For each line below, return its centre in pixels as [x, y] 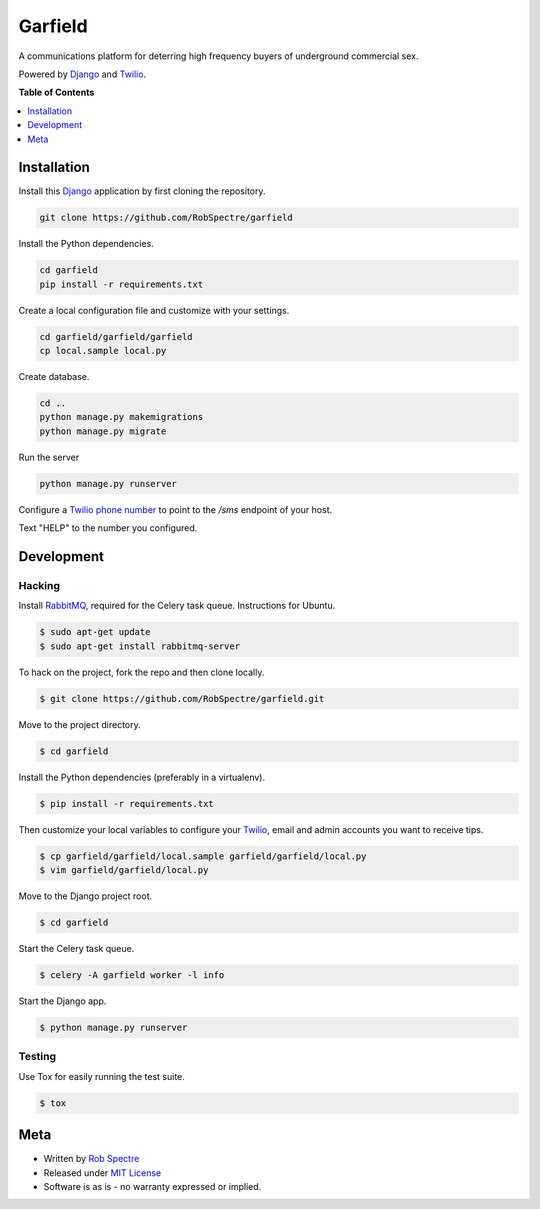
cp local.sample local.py [103, 351]
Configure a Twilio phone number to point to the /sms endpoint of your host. [175, 509]
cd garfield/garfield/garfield [116, 336]
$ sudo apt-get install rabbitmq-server [139, 646]
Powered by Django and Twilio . [82, 74]
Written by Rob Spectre [91, 1159]
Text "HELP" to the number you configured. [108, 528]
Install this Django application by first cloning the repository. [142, 191]
